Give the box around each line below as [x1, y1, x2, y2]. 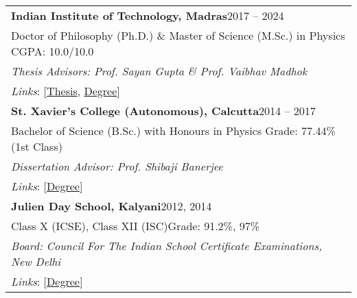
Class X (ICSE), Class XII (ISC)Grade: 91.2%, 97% [11, 218, 260, 234]
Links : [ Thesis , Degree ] [11, 83, 120, 99]
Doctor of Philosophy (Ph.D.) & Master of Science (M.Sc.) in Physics [11, 27, 345, 43]
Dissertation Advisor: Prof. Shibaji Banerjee [11, 158, 223, 174]
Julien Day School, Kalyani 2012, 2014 [11, 198, 212, 214]
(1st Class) [11, 138, 62, 154]
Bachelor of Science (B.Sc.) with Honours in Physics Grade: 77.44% [11, 123, 336, 138]
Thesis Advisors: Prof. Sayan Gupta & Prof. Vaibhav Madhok [11, 63, 308, 79]
